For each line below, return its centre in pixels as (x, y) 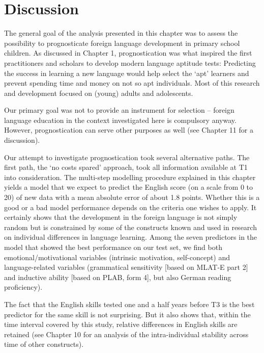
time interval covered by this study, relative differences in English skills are (121, 324)
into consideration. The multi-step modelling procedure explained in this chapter (130, 177)
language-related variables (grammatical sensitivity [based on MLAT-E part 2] (126, 267)
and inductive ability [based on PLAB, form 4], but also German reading (118, 277)
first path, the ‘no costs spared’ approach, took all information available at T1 (126, 167)
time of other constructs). (44, 344)
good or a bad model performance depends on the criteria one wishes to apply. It (130, 207)
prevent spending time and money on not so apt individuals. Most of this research (132, 83)
